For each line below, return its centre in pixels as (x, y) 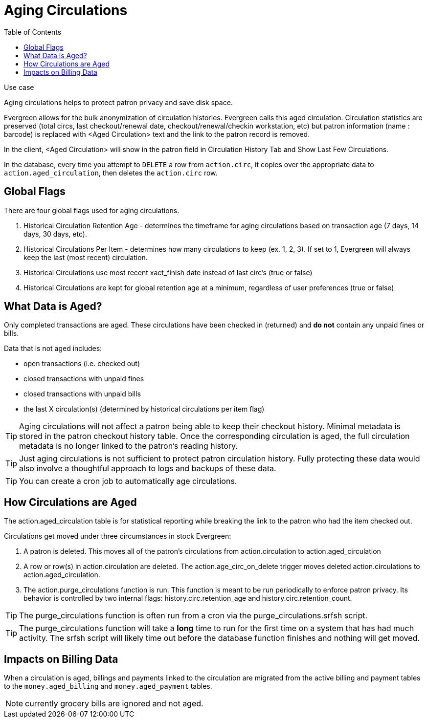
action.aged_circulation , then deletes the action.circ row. (111, 173)
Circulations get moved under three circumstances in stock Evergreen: (118, 536)
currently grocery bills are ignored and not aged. (114, 704)
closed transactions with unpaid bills (82, 394)
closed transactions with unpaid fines (84, 379)
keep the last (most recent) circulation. (86, 257)
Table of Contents (33, 32)
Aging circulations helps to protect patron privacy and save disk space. (118, 102)
